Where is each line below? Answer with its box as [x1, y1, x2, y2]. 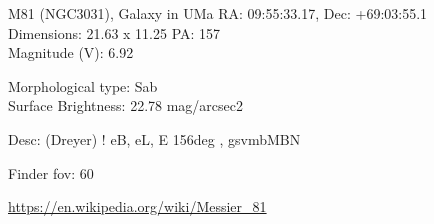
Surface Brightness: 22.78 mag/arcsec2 [8, 95, 244, 116]
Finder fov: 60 [8, 162, 94, 183]
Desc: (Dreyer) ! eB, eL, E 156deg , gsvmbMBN [8, 128, 301, 149]
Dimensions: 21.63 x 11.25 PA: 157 [8, 22, 221, 43]
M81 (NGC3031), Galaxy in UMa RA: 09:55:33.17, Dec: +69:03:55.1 [8, 3, 428, 23]
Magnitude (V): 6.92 [8, 42, 134, 63]
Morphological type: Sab [8, 75, 158, 96]
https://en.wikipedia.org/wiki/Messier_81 [8, 196, 267, 217]
